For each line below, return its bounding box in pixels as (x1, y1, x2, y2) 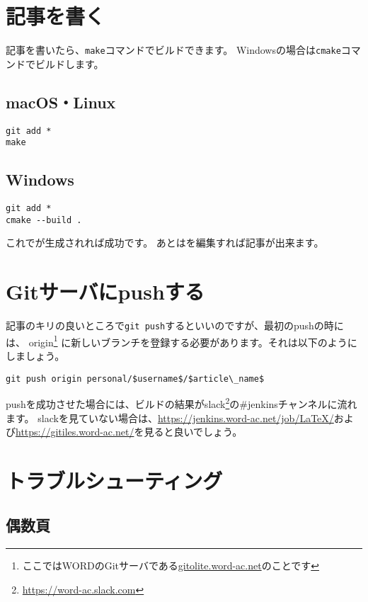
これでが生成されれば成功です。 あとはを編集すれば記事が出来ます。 (6, 235, 324, 250)
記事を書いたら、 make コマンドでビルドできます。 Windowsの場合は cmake (6, 42, 341, 57)
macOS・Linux (6, 91, 116, 113)
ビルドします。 (35, 56, 104, 71)
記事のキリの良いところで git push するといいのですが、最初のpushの (6, 318, 324, 333)
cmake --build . (6, 215, 82, 225)
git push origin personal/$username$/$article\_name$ (6, 373, 265, 384)
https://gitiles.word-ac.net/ (16, 424, 134, 439)
